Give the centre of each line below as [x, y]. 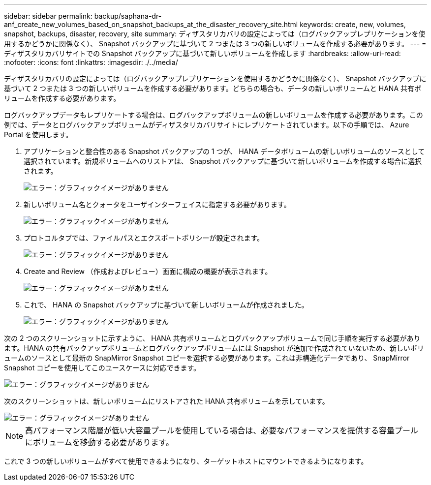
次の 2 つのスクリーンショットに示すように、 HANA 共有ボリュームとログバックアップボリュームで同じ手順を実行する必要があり [212, 338]
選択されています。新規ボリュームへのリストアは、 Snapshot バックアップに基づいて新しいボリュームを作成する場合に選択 [223, 161]
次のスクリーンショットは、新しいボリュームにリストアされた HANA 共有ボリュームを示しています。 [167, 401]
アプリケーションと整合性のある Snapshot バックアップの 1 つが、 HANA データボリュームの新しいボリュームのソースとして [224, 151]
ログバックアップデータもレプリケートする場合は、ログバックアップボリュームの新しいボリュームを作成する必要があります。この [214, 115]
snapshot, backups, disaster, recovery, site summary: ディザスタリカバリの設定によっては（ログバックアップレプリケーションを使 [215, 34]
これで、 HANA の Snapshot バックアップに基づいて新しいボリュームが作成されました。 [166, 305]
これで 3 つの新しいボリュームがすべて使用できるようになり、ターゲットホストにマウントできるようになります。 [186, 461]
